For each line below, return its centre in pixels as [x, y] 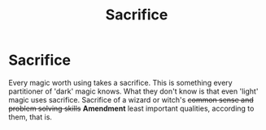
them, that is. [31, 117]
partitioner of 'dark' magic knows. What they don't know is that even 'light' [133, 91]
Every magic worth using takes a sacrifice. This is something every [121, 82]
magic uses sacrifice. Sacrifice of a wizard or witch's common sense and [131, 99]
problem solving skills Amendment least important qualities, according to [131, 108]
